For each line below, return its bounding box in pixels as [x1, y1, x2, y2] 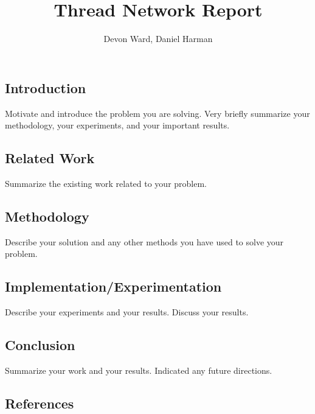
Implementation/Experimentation [5, 277, 222, 296]
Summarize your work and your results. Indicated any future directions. [5, 363, 272, 376]
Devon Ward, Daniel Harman [103, 32, 213, 45]
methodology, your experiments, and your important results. [5, 119, 230, 132]
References [5, 393, 74, 412]
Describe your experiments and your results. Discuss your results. [5, 306, 249, 318]
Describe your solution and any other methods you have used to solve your [5, 235, 284, 248]
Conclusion [5, 335, 75, 354]
